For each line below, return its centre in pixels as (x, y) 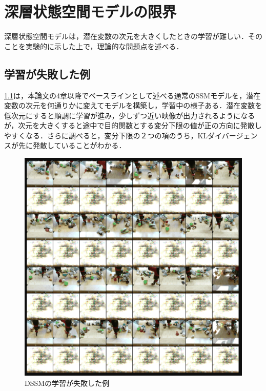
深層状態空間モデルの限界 (90, 12)
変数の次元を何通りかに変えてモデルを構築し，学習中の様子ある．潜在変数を (133, 105)
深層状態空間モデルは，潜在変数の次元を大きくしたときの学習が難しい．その (133, 36)
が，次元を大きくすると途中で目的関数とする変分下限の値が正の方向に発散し (133, 125)
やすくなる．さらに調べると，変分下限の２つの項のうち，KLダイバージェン (131, 135)
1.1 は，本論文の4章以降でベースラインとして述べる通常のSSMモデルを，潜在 (132, 95)
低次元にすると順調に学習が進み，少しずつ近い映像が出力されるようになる (130, 115)
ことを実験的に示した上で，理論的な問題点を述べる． (94, 46)
